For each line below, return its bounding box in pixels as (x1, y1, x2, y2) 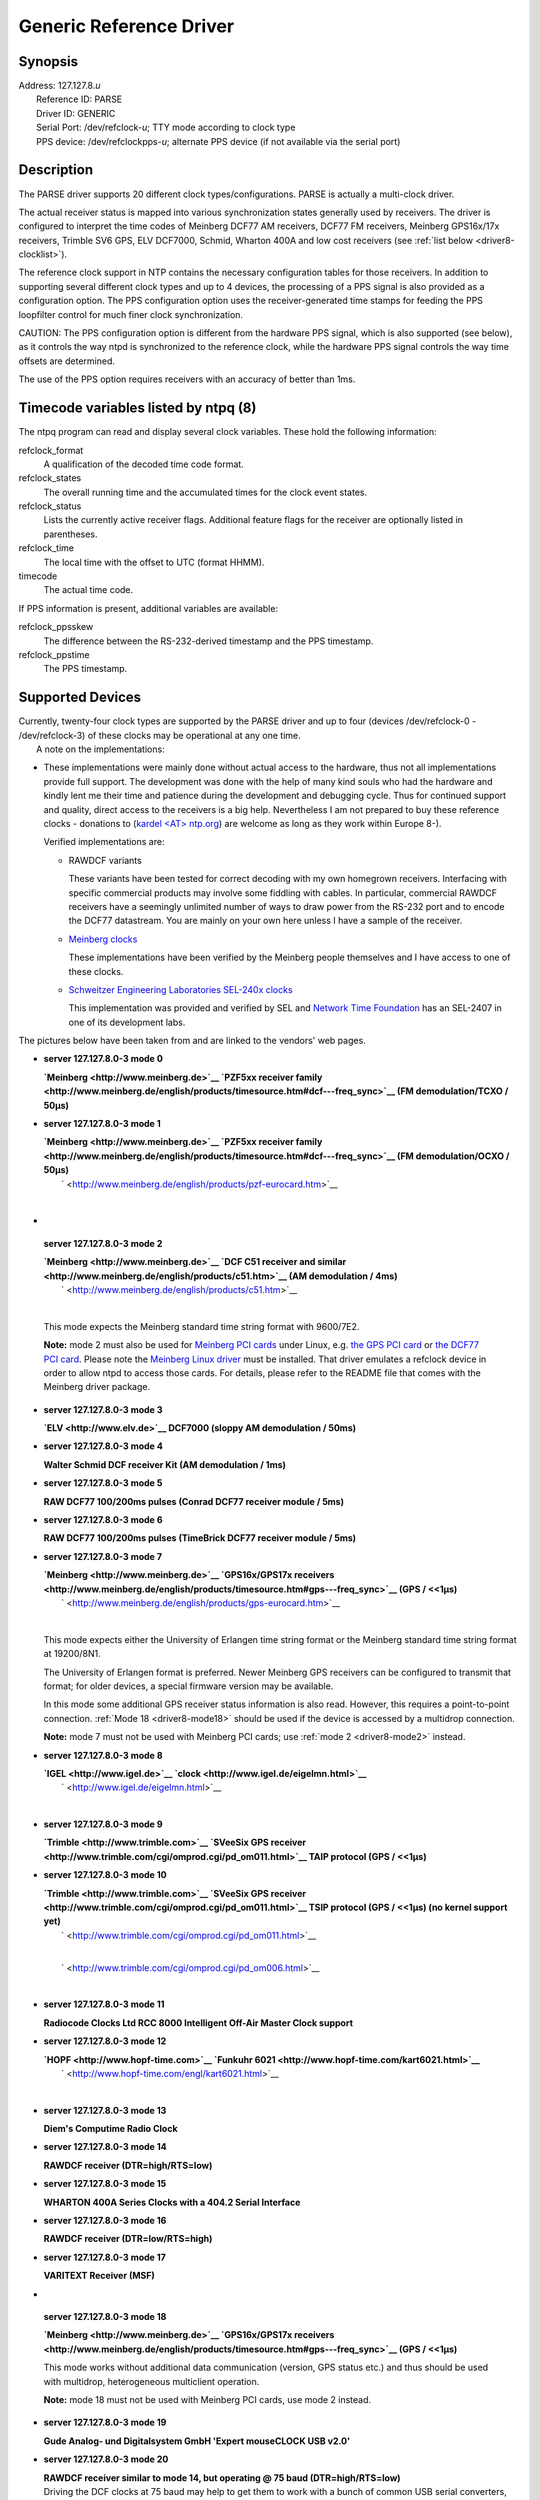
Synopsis (18, 53, 79, 70)
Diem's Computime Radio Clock (43, 2123, 178, 2135)
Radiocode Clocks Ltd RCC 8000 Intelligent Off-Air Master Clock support (43, 2016, 354, 2029)
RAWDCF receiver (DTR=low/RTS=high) (43, 2233, 213, 2245)
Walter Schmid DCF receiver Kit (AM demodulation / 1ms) (43, 1458, 287, 1470)
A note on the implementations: (36, 743, 165, 755)
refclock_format (18, 444, 84, 456)
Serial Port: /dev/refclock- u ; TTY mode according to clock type (36, 121, 296, 134)
